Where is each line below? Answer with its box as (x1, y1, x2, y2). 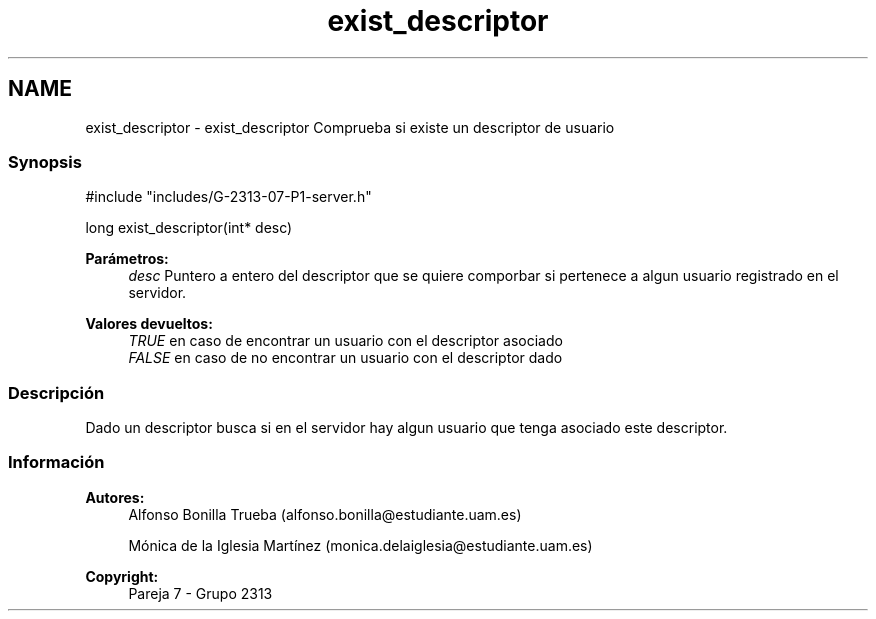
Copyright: (85, 567, 159, 585)
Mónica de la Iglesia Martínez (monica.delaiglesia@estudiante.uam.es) (128, 536, 593, 554)
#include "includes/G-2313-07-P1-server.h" (85, 188, 372, 206)
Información (8, 452, 105, 473)
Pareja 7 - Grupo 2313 (128, 584, 273, 602)
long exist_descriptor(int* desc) (85, 219, 293, 237)
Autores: (85, 488, 145, 506)
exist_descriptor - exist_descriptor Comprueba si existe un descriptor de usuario (85, 118, 615, 136)
